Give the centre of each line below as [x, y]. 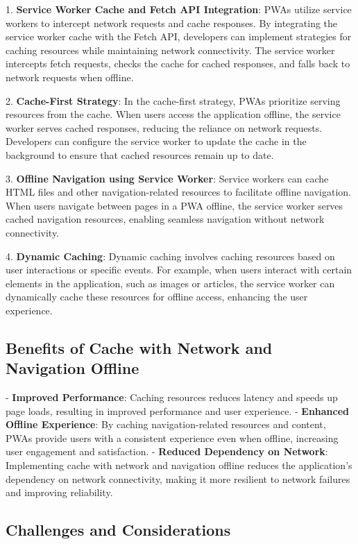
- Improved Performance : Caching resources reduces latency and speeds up [172, 397]
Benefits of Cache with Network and [139, 347]
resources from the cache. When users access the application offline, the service [173, 114]
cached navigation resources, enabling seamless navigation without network [165, 219]
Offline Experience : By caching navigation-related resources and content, [166, 424]
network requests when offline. [70, 77]
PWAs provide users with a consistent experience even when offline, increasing [172, 437]
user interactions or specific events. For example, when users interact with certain [179, 270]
